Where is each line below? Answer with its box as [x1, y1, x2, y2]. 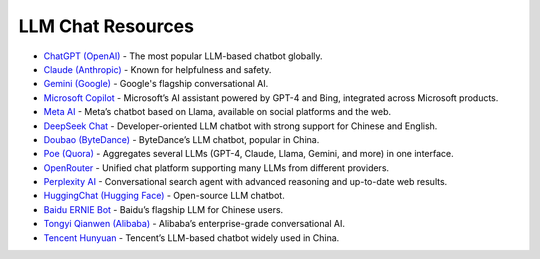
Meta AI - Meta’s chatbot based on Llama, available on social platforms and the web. [43, 106, 392, 118]
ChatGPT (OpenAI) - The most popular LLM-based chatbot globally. [43, 50, 324, 62]
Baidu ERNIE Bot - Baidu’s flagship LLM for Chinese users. [43, 203, 284, 215]
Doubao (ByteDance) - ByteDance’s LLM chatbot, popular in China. [43, 133, 320, 145]
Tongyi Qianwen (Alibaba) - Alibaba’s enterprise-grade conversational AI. [43, 218, 345, 230]
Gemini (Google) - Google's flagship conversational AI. [43, 78, 269, 90]
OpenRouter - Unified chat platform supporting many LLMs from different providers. [43, 161, 390, 174]
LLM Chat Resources [18, 15, 195, 37]
